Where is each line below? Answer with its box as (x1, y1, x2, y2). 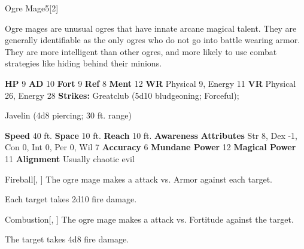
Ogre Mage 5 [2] (5, 2, 59, 14)
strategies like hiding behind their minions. (5, 57, 162, 69)
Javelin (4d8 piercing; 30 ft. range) (5, 109, 132, 122)
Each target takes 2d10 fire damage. (5, 193, 137, 205)
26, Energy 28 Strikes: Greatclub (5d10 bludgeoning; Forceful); (5, 89, 239, 101)
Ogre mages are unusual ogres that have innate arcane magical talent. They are (5, 22, 297, 34)
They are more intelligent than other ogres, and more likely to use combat (5, 45, 277, 57)
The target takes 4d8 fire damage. (5, 233, 129, 245)
